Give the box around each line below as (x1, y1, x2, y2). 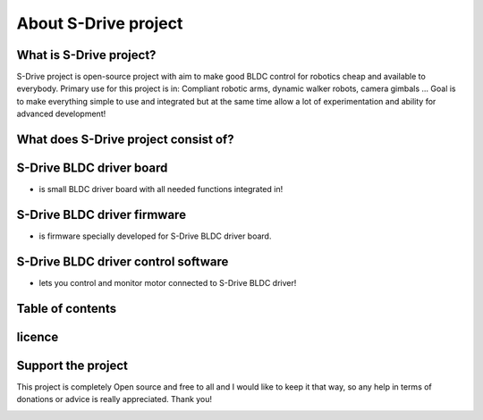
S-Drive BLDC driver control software (16, 254, 229, 269)
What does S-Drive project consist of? (16, 132, 234, 147)
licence (16, 329, 59, 344)
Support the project (16, 357, 129, 373)
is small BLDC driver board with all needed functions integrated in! (38, 184, 284, 195)
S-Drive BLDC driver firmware (16, 206, 187, 223)
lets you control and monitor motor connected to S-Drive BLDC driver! (38, 277, 297, 288)
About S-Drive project (16, 13, 183, 33)
